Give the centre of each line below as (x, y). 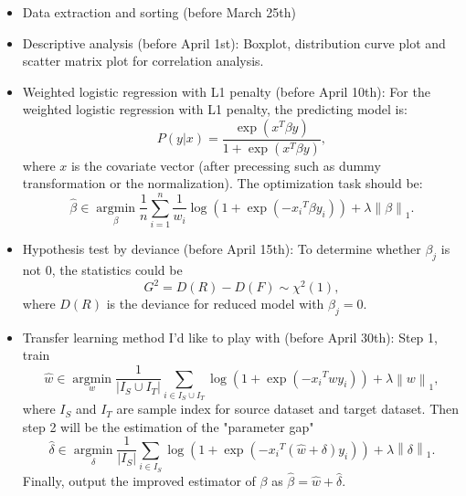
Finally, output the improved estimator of (139, 480)
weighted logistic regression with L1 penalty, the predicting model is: (215, 109)
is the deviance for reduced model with (215, 304)
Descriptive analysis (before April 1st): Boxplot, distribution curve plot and (234, 42)
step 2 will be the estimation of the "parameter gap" (168, 426)
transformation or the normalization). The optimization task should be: (222, 183)
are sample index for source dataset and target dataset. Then (288, 409)
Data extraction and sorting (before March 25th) (159, 12)
